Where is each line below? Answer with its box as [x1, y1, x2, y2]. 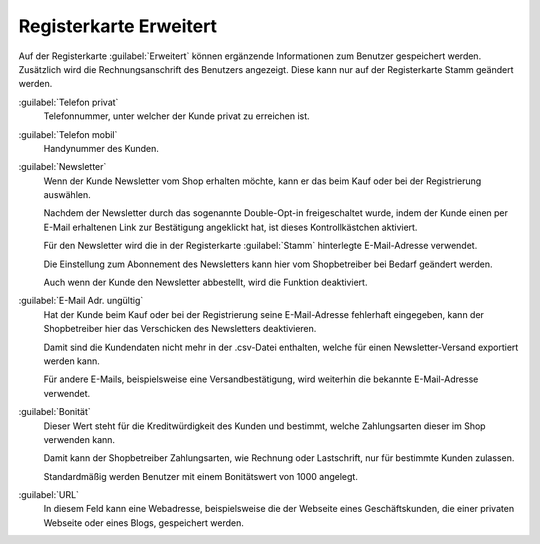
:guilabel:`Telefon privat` [18, 96, 119, 108]
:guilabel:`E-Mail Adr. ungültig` [18, 295, 144, 307]
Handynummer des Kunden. [43, 142, 160, 154]
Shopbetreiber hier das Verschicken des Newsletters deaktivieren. [43, 323, 317, 335]
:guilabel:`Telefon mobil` [18, 128, 118, 140]
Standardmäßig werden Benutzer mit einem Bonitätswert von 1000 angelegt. [43, 470, 359, 482]
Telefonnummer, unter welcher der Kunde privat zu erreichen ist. [43, 110, 310, 122]
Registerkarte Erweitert [18, 15, 218, 37]
